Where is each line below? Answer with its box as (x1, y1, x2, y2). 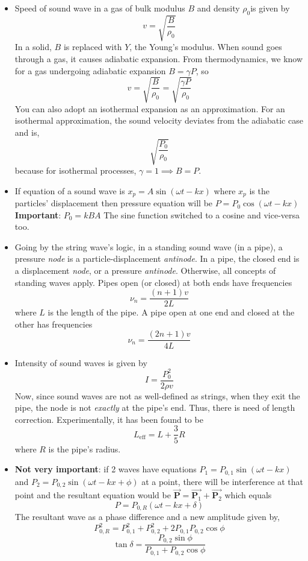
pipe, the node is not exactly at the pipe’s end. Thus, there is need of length (14, 401, 295, 414)
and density (197, 2, 240, 14)
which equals (224, 489, 272, 501)
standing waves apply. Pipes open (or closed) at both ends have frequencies (14, 276, 292, 288)
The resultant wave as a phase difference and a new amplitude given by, (14, 510, 280, 523)
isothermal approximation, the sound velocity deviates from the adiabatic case (14, 114, 303, 127)
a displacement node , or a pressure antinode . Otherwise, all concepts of (14, 264, 276, 277)
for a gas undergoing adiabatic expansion (14, 64, 166, 77)
